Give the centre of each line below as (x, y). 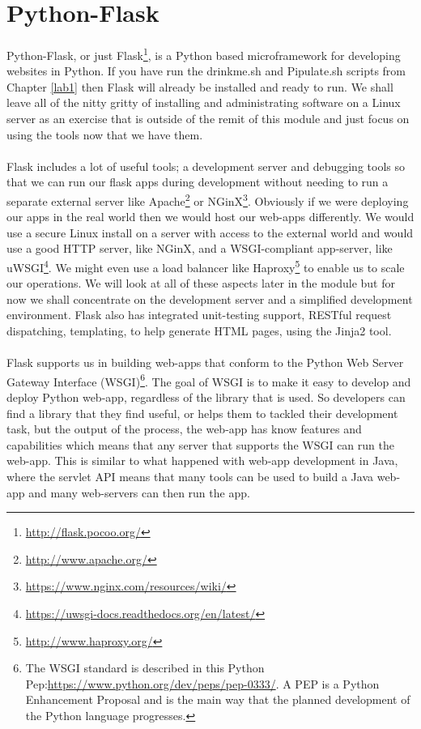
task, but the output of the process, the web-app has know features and (184, 429)
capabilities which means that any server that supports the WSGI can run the (200, 444)
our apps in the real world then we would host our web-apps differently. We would (210, 217)
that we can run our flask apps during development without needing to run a (198, 182)
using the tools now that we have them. (105, 134)
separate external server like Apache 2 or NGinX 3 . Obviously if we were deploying (208, 199)
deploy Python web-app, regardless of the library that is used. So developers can (206, 397)
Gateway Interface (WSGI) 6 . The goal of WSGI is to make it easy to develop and (209, 380)
